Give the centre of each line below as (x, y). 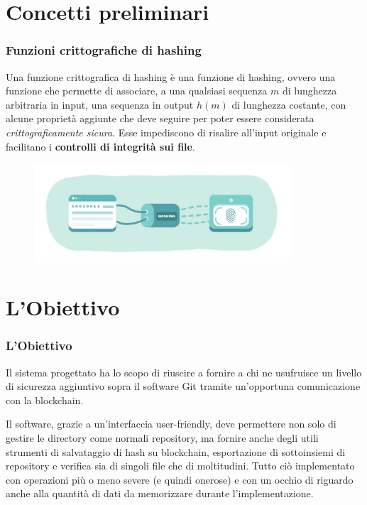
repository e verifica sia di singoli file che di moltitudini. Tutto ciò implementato (180, 466)
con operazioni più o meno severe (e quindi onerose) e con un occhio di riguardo (180, 479)
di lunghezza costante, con (289, 104)
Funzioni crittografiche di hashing (104, 50)
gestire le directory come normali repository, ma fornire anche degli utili (162, 438)
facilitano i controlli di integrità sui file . (100, 146)
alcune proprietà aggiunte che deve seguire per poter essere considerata (160, 118)
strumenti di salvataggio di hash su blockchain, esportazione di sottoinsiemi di (176, 451)
